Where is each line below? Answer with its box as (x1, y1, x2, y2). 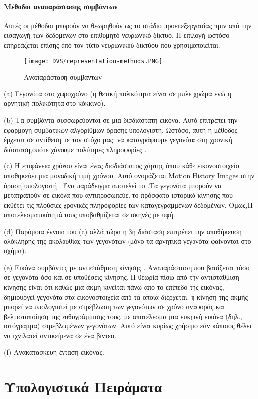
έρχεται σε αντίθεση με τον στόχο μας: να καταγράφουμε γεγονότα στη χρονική (4, 134, 232, 145)
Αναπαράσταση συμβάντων (24, 72, 102, 82)
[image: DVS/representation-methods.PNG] (24, 57, 163, 65)
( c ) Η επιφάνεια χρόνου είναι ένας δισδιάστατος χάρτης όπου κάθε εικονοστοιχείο (4, 160, 239, 171)
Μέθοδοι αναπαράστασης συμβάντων (4, 1, 118, 11)
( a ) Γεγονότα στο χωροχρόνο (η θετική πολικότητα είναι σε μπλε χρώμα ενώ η (4, 88, 231, 98)
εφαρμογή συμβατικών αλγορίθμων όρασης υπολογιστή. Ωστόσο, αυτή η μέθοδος (4, 124, 238, 135)
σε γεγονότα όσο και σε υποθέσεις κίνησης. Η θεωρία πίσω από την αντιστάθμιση (4, 272, 239, 282)
